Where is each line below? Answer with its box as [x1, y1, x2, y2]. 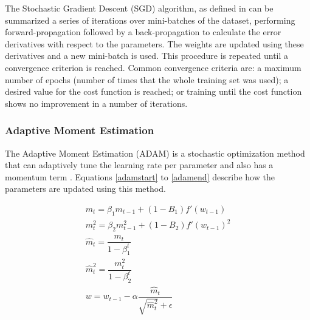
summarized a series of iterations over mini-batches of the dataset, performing [5, 13, 295, 26]
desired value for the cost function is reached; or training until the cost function [5, 85, 302, 98]
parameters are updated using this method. [5, 182, 166, 195]
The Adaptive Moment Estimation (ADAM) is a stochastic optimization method [5, 146, 305, 159]
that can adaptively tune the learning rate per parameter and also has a [5, 158, 274, 171]
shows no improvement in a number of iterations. [5, 97, 188, 109]
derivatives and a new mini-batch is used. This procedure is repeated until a [5, 49, 289, 62]
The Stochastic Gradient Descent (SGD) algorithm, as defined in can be [5, 2, 274, 14]
